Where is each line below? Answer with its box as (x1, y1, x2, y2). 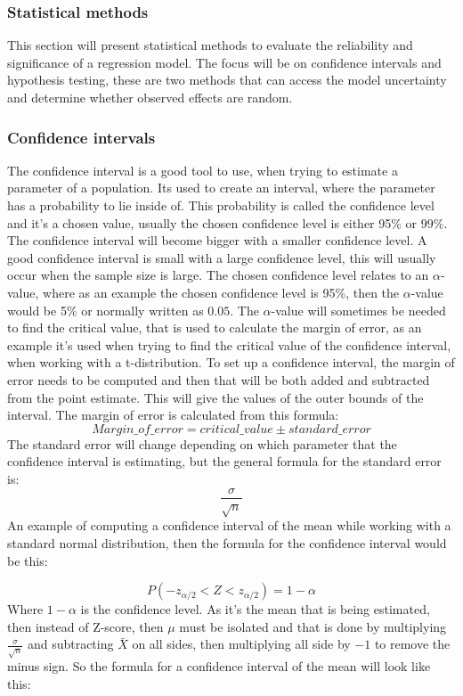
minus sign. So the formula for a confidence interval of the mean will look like (7, 657, 431, 676)
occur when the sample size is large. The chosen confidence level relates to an (7, 266, 429, 284)
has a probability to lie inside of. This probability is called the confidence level (7, 196, 435, 214)
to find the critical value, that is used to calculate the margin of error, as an (7, 318, 422, 337)
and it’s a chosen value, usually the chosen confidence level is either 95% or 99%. (7, 213, 448, 232)
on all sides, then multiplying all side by (132, 635, 351, 653)
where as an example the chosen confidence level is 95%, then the (43, 282, 400, 301)
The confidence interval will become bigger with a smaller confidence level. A (7, 231, 427, 250)
